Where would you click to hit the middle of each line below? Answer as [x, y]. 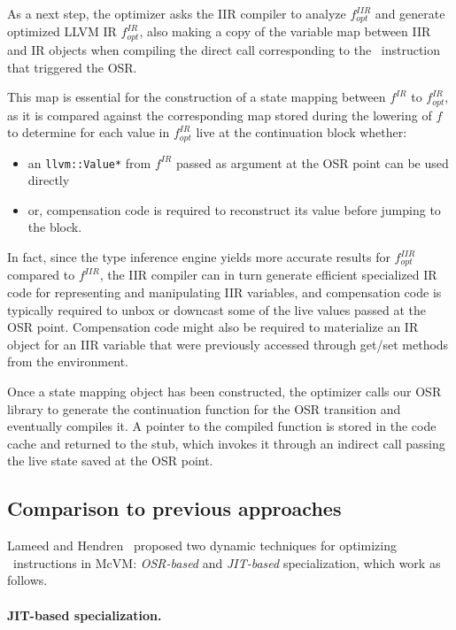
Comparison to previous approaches [174, 508]
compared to [41, 275]
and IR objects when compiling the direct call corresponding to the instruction [224, 49]
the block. [55, 227]
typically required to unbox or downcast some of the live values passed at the [216, 309]
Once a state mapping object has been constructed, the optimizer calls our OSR [224, 392]
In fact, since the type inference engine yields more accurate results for [199, 257]
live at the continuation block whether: [301, 132]
